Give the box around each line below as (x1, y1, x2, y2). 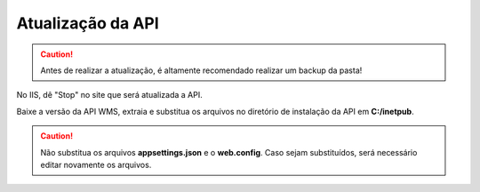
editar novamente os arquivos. (40, 159, 152, 170)
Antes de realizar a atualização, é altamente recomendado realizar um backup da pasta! (40, 65, 363, 76)
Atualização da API (16, 13, 159, 33)
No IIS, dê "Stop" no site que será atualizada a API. (16, 90, 204, 100)
